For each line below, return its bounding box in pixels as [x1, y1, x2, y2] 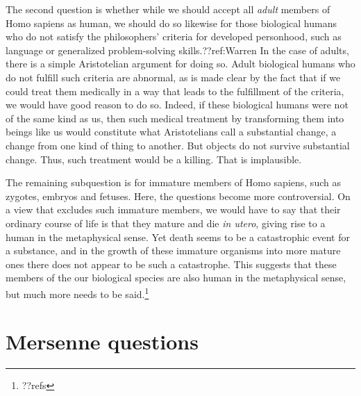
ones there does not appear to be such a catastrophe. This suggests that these [6, 256, 337, 271]
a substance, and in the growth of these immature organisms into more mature [6, 243, 341, 258]
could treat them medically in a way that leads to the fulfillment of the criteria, [6, 83, 344, 98]
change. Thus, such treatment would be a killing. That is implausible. [6, 151, 302, 166]
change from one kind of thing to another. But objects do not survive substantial [6, 138, 350, 152]
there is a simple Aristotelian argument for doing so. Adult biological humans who [6, 56, 355, 71]
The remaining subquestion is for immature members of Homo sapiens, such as [6, 175, 341, 190]
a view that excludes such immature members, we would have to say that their [6, 202, 341, 217]
